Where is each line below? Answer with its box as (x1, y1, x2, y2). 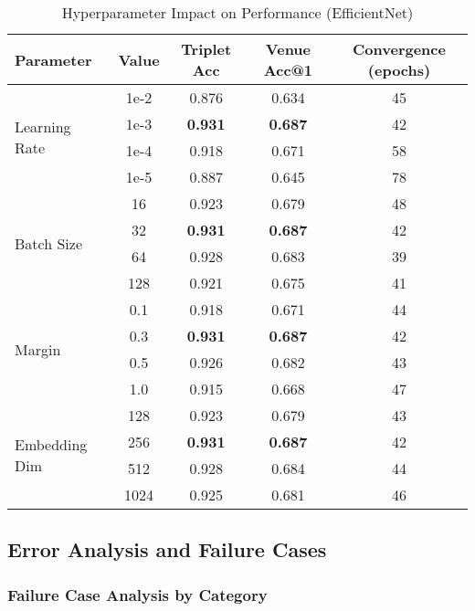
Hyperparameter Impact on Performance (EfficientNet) (61, 2, 414, 23)
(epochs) (367, 59, 431, 80)
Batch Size (15, 232, 82, 254)
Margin (15, 338, 61, 360)
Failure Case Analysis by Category (7, 583, 268, 606)
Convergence (353, 38, 446, 59)
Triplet (181, 38, 232, 59)
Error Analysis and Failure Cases (7, 535, 327, 564)
